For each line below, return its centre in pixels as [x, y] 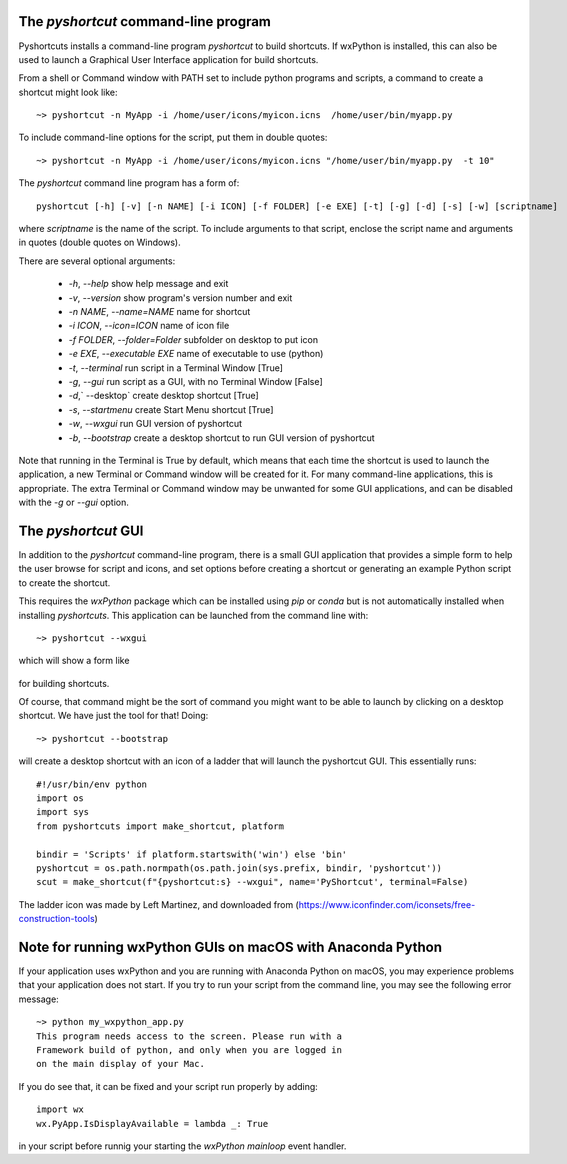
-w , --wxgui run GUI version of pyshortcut [155, 424]
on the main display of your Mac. [120, 1064]
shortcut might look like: [68, 92]
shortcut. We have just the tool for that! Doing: [113, 716]
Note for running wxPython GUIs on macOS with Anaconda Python [230, 946]
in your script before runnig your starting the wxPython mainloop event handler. [182, 1146]
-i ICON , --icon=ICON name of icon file [149, 326]
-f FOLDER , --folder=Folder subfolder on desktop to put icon [193, 339]
